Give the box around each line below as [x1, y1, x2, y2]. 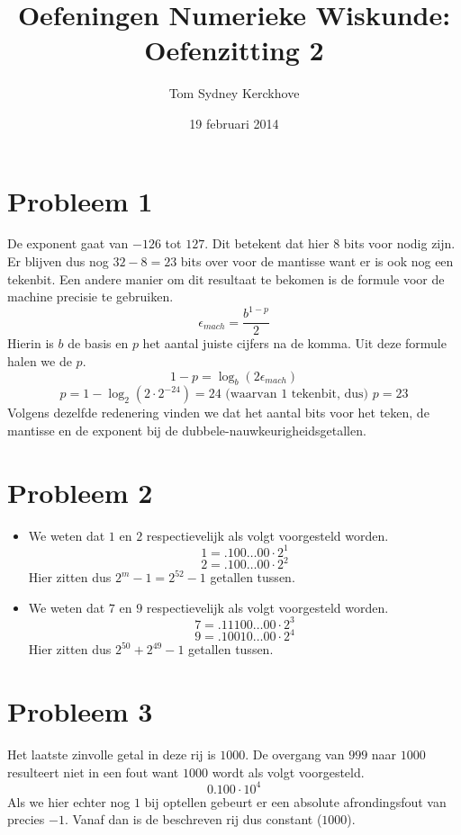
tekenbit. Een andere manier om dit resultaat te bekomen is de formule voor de [7, 269, 445, 288]
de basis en [68, 334, 129, 353]
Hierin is [7, 334, 54, 353]
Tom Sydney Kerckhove [168, 84, 300, 103]
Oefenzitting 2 [144, 31, 324, 68]
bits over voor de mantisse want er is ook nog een [180, 252, 454, 271]
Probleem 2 [7, 473, 153, 510]
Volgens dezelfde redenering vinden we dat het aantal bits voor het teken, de [7, 403, 429, 422]
